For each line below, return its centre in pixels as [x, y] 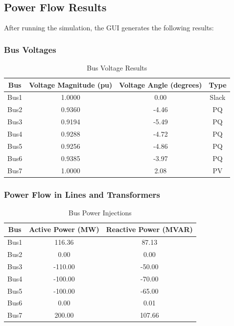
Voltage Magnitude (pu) [71, 84]
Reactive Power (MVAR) [149, 229]
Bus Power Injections [100, 212]
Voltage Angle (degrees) [161, 84]
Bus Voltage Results [117, 68]
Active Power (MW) [64, 229]
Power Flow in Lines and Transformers [82, 194]
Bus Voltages [30, 49]
